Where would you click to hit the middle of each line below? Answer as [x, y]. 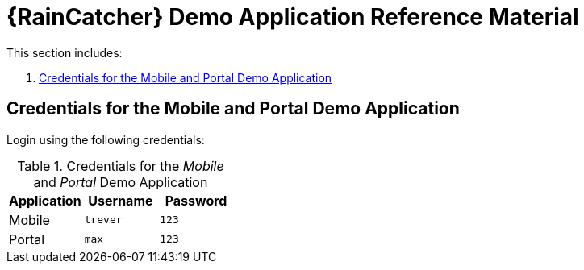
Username [121, 200]
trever [103, 220]
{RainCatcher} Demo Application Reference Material [293, 17]
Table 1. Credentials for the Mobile [121, 166]
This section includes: [65, 52]
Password [196, 200]
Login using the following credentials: [106, 139]
